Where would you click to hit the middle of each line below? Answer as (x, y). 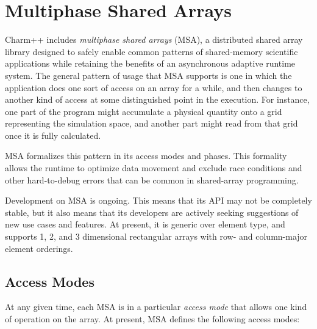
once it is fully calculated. (53, 135)
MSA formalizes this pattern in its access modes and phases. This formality (146, 156)
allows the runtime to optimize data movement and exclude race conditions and (154, 168)
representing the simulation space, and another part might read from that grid (151, 123)
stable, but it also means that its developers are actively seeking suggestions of (152, 212)
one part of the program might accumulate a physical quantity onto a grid (144, 111)
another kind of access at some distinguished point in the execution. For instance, (157, 99)
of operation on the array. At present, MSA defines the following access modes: (152, 319)
